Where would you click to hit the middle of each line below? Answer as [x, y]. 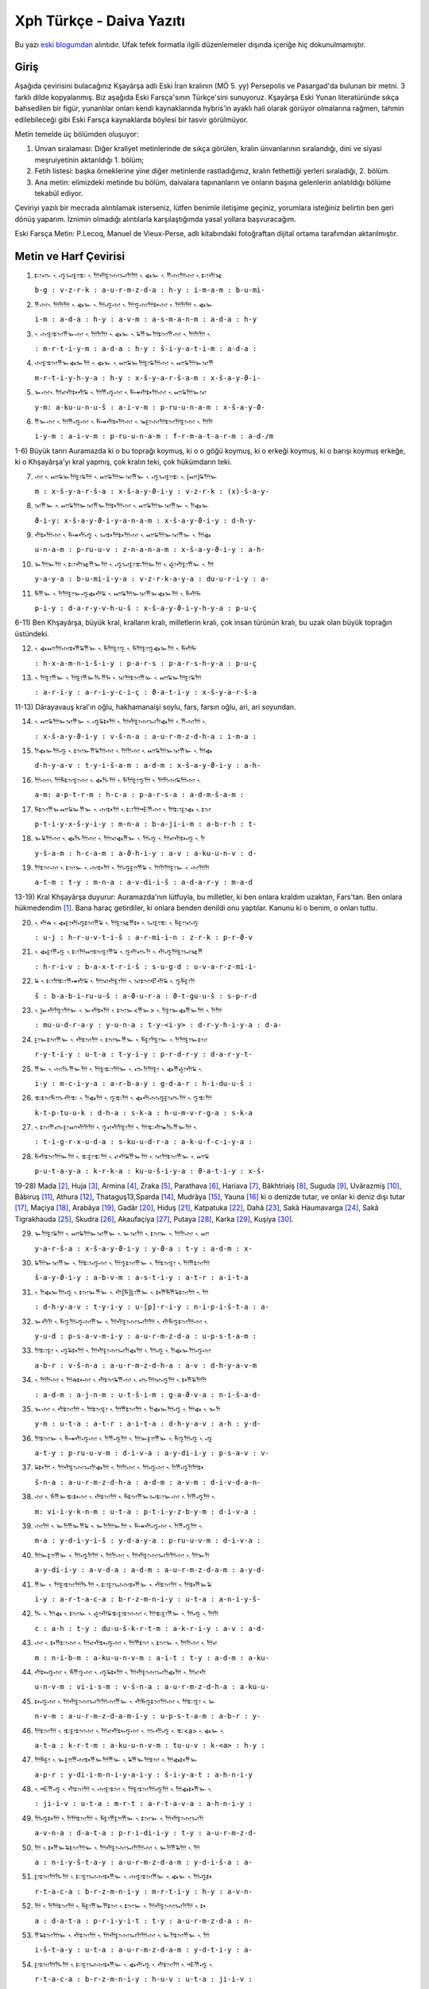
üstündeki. [32, 633]
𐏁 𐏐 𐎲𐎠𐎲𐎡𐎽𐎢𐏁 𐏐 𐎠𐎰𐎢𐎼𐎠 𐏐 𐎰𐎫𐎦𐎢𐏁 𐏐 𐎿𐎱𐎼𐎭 [115, 981]
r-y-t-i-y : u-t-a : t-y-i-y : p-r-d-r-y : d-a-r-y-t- [144, 1055]
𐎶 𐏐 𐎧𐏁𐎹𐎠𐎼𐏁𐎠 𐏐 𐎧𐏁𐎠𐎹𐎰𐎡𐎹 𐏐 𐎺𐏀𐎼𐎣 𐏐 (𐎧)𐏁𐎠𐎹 [126, 477]
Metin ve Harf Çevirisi [70, 256]
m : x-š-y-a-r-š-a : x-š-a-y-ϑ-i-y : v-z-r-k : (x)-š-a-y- [152, 491]
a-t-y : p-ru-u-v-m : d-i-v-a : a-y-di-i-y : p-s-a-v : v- [152, 1453]
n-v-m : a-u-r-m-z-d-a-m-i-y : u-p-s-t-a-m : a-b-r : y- [148, 1716]
